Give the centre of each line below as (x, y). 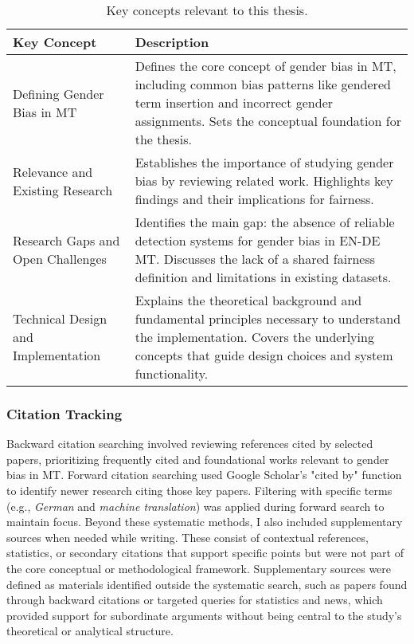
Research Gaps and (66, 240)
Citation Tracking (64, 413)
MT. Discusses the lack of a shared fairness (255, 259)
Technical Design (60, 318)
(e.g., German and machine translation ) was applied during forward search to (195, 506)
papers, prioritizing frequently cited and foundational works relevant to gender (198, 459)
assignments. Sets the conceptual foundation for (268, 121)
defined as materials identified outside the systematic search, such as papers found (207, 584)
